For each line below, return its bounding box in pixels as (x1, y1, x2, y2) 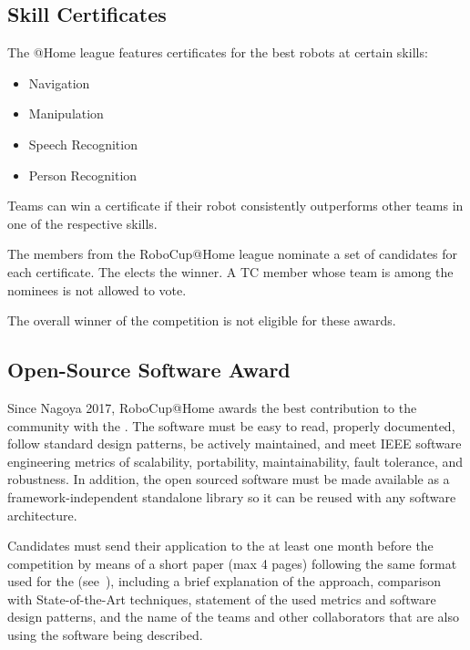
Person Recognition (28, 165, 138, 184)
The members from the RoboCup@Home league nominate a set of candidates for (7, 244, 458, 263)
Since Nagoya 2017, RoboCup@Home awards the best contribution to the (7, 397, 417, 417)
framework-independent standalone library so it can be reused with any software (7, 487, 456, 506)
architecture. (7, 505, 77, 524)
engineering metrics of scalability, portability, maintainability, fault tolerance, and (7, 451, 464, 470)
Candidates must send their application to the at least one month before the (7, 536, 434, 555)
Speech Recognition (28, 134, 138, 153)
